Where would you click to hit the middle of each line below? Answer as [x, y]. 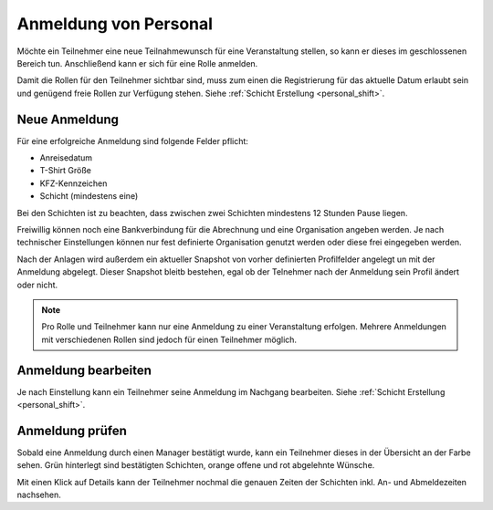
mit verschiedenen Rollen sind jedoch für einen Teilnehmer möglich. [169, 339]
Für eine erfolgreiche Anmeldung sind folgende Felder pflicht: [132, 141]
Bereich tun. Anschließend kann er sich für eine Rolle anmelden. [137, 63]
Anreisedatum [66, 158]
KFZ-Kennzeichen [73, 183]
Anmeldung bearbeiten [84, 370]
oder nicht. [37, 285]
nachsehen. [39, 495]
